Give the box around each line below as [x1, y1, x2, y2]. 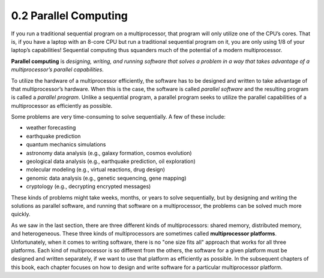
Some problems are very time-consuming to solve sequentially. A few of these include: [11, 113, 226, 120]
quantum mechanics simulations [26, 141, 106, 148]
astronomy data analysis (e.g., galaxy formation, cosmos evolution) [26, 149, 192, 156]
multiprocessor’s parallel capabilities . [11, 66, 104, 73]
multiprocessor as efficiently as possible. [11, 102, 113, 109]
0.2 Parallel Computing [11, 9, 128, 22]
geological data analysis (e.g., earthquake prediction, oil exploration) [26, 158, 196, 165]
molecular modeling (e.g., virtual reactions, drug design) [26, 166, 165, 173]
